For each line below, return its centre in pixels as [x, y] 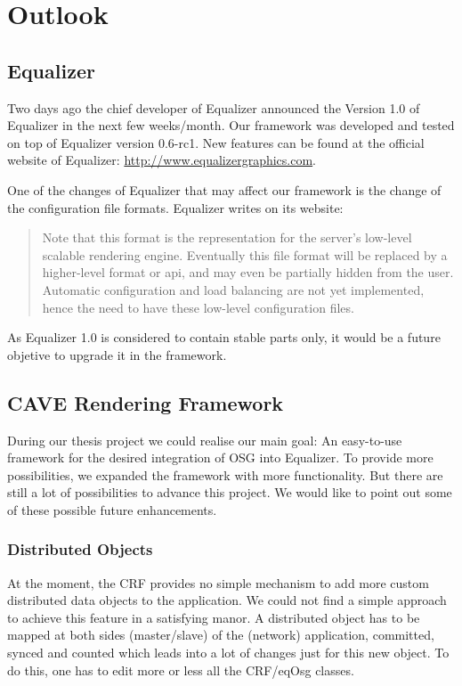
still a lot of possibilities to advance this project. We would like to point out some [230, 492]
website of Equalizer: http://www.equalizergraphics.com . [162, 160]
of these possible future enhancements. [112, 509]
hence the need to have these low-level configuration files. [198, 307]
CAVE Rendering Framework [146, 402]
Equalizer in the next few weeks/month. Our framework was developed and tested [231, 125]
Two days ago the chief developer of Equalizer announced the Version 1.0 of [214, 107]
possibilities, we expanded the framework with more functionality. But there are [225, 474]
